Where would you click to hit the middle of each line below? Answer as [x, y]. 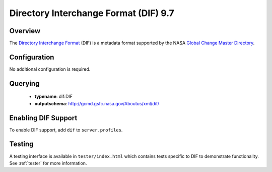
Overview [25, 31]
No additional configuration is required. [50, 69]
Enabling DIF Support [43, 118]
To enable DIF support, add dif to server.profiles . [66, 130]
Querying [24, 83]
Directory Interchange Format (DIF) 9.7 [92, 13]
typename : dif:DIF [54, 97]
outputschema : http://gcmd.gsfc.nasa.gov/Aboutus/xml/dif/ [97, 103]
